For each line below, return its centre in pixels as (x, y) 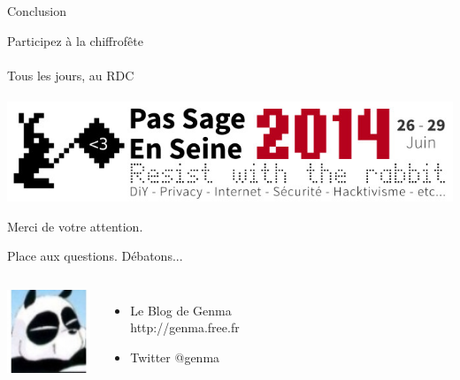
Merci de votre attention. (75, 226)
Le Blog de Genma (181, 310)
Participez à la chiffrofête (75, 40)
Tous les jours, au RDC (71, 75)
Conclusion (37, 11)
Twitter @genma (175, 357)
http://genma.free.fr (185, 327)
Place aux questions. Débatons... (95, 256)
